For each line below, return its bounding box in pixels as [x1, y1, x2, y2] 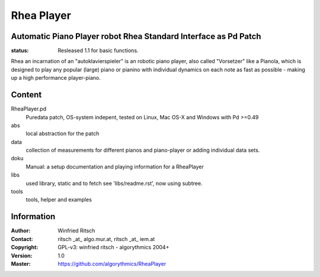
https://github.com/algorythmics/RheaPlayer [57, 260, 167, 267]
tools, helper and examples [25, 196, 92, 203]
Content [11, 90, 42, 100]
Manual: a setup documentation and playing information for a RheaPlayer [25, 163, 204, 170]
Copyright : [11, 244, 39, 251]
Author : [11, 227, 31, 234]
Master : [11, 260, 31, 267]
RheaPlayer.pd [11, 105, 47, 112]
